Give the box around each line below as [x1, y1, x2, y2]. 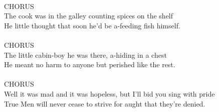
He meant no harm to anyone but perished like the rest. [4, 59, 175, 70]
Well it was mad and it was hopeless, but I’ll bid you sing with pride [4, 88, 215, 99]
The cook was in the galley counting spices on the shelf [4, 10, 173, 21]
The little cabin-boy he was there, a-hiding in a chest [4, 49, 167, 60]
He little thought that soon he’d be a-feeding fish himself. [4, 20, 180, 30]
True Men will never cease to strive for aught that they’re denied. [4, 98, 205, 109]
